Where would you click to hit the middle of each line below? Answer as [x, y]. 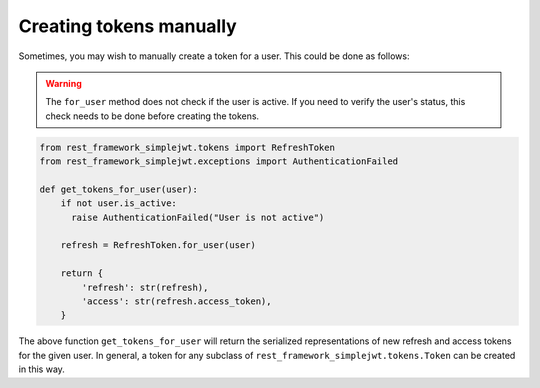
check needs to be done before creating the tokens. [152, 116]
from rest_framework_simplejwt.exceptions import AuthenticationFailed [219, 161]
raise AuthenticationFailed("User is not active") [198, 217]
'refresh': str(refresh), [145, 287]
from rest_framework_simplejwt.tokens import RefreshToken [187, 147]
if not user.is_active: [118, 203]
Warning [63, 83]
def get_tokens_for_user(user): [119, 189]
